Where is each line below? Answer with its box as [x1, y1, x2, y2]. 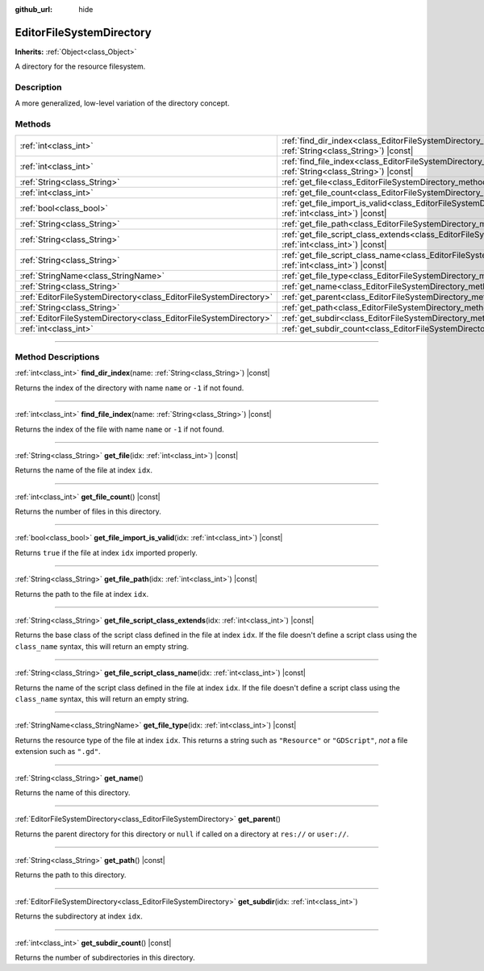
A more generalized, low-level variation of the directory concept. [15, 98, 230, 108]
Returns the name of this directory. [15, 787, 131, 798]
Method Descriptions [15, 351, 100, 362]
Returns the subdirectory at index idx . [15, 911, 143, 921]
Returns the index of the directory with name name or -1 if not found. [15, 383, 244, 393]
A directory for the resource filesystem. [15, 61, 146, 72]
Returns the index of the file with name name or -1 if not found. [15, 424, 225, 434]
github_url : [15, 5, 52, 14]
